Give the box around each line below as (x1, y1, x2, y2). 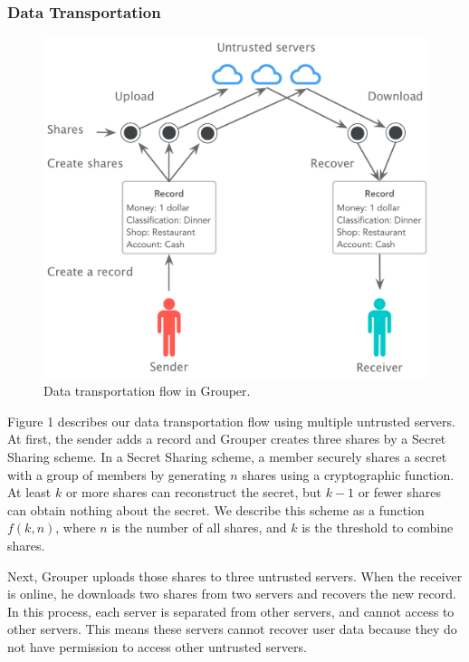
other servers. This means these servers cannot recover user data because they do (7, 619, 457, 638)
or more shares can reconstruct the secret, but (65, 483, 321, 502)
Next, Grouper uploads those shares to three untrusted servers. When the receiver (7, 566, 463, 585)
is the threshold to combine (301, 518, 454, 537)
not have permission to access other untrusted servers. (7, 637, 307, 656)
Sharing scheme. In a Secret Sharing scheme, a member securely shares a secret (7, 446, 447, 465)
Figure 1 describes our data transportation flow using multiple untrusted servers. (7, 411, 455, 430)
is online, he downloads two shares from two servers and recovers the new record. (7, 584, 456, 603)
